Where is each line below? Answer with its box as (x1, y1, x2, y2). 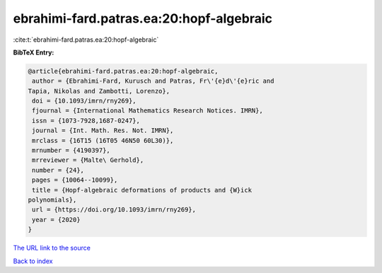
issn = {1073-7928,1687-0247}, (32, 117, 141, 124)
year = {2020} (32, 216, 81, 223)
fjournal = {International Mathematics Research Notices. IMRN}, (32, 107, 263, 115)
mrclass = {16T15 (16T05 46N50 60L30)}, (32, 136, 174, 144)
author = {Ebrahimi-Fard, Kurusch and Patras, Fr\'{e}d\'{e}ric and (32, 77, 274, 85)
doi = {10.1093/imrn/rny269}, (32, 97, 137, 105)
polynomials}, (28, 196, 77, 204)
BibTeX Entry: (13, 48, 54, 57)
